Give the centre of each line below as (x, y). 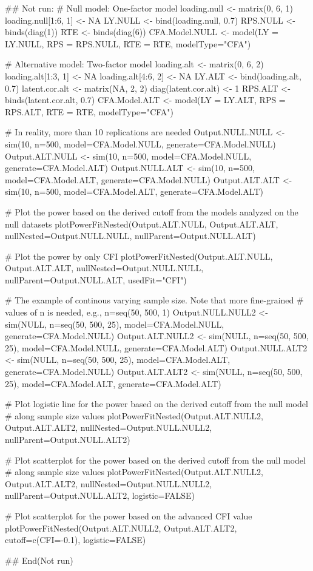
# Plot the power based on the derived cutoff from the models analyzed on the (152, 211)
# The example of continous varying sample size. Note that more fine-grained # (154, 300)
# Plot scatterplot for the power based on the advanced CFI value (129, 515)
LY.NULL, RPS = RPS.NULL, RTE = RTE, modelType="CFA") (128, 43)
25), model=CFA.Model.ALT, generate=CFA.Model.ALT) (113, 383)
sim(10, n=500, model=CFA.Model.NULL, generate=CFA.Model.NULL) (140, 144)
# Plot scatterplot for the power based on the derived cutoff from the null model (155, 460)
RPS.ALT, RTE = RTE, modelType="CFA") (89, 111)
